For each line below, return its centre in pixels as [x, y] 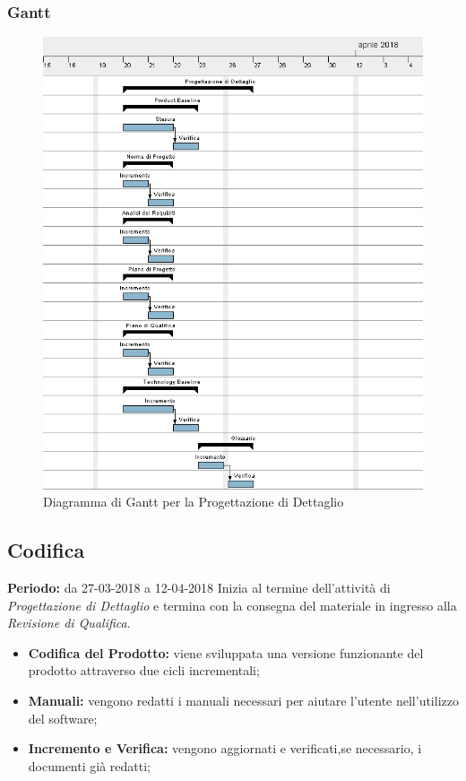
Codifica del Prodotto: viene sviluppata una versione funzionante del [226, 652]
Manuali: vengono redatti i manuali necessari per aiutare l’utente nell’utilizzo [243, 701]
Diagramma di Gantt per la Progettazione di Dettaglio [194, 502]
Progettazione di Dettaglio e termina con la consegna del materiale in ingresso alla [232, 605]
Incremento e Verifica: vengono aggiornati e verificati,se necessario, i [225, 748]
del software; [63, 718]
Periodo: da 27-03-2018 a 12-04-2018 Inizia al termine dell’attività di [199, 588]
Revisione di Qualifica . [69, 623]
